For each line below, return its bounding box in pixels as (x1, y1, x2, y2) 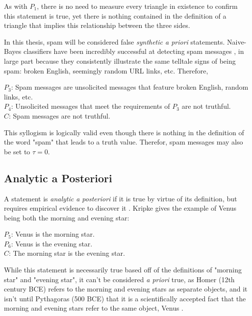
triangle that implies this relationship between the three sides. (4, 20, 190, 30)
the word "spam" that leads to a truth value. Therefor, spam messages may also (4, 137, 243, 147)
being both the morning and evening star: (4, 212, 129, 222)
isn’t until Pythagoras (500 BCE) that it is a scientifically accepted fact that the (4, 293, 246, 303)
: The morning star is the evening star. (9, 248, 125, 258)
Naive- (227, 36, 247, 47)
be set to (4, 146, 30, 156)
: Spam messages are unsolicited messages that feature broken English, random (11, 82, 249, 92)
